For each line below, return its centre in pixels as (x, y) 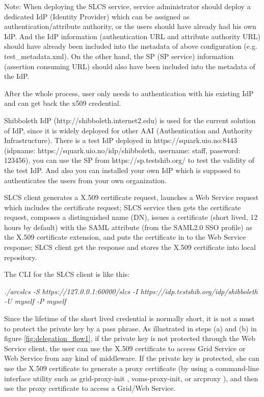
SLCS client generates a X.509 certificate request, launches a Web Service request (131, 197)
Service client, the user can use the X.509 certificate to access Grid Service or (125, 348)
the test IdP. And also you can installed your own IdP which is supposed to (122, 170)
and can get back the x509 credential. (63, 103)
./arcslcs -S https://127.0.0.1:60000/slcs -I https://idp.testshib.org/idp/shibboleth (131, 291)
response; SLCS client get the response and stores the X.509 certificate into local (130, 247)
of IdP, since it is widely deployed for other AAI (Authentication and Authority (128, 130)
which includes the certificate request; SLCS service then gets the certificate (123, 207)
